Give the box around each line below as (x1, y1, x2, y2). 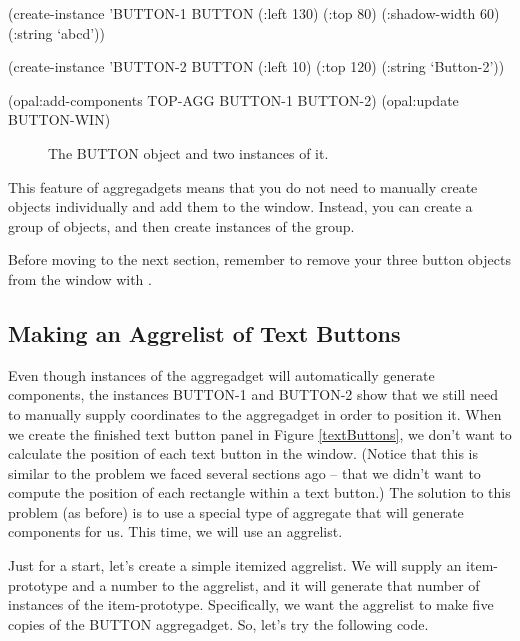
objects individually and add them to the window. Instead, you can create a (8, 196, 473, 217)
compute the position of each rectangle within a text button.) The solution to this (8, 482, 511, 503)
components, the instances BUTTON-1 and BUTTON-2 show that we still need (8, 384, 498, 405)
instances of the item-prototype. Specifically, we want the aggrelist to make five (8, 594, 494, 615)
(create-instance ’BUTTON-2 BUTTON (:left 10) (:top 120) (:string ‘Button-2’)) (8, 56, 505, 77)
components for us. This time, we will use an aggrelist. (8, 521, 343, 542)
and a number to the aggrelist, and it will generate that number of (72, 574, 480, 595)
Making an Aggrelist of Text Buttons (8, 317, 401, 348)
